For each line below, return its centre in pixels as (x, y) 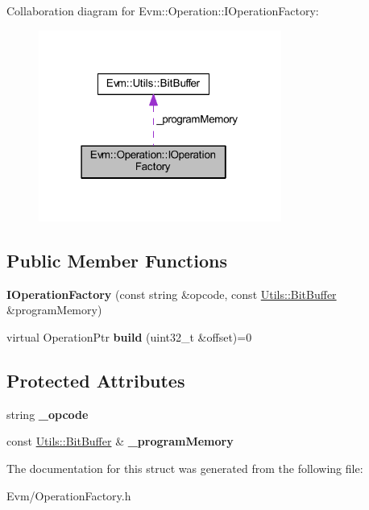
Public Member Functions (117, 260)
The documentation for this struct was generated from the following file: (185, 468)
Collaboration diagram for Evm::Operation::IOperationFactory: (163, 10)
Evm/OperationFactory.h (69, 495)
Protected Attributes (96, 380)
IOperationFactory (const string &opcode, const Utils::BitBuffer (172, 294)
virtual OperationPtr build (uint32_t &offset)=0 (129, 336)
